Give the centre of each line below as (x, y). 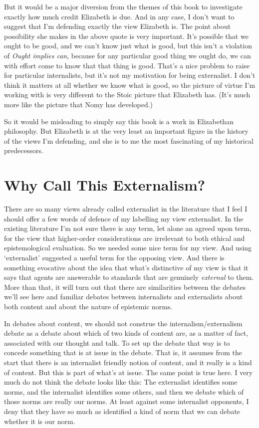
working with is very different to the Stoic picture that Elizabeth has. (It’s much (127, 95)
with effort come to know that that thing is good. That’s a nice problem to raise (127, 65)
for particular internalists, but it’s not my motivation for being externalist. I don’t (130, 75)
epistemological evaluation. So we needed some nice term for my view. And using (128, 248)
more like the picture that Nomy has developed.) (79, 104)
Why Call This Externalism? (105, 185)
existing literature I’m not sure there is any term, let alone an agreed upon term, (128, 228)
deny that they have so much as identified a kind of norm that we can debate (122, 411)
